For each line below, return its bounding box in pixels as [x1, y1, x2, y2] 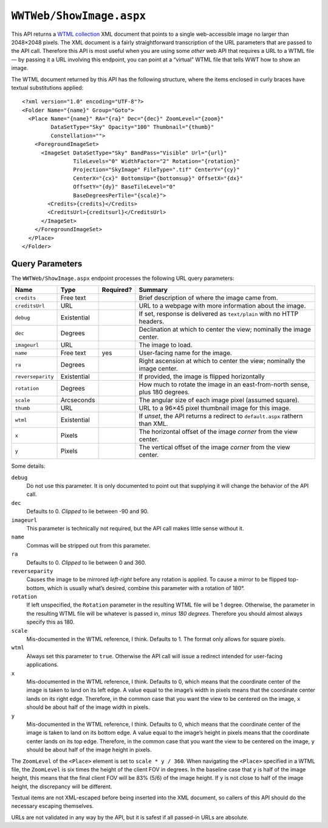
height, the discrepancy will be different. [11, 782, 112, 790]
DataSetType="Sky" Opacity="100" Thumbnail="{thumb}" [50, 124, 214, 131]
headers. [138, 317, 165, 325]
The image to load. [138, 341, 193, 349]
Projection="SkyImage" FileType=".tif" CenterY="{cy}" [73, 166, 240, 173]
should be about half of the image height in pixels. [26, 746, 152, 754]
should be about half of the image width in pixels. [26, 703, 150, 711]
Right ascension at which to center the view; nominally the [138, 357, 306, 365]
